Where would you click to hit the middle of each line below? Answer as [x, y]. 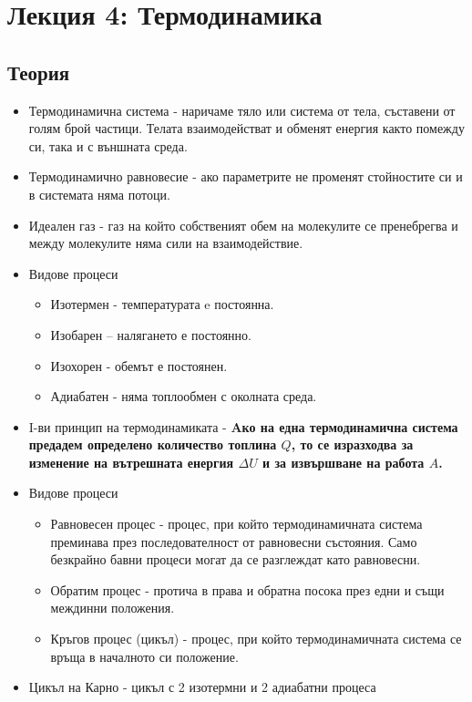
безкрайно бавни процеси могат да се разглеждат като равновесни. [236, 559]
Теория [39, 72]
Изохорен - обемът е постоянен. [139, 365]
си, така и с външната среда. [108, 145]
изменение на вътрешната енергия [131, 462]
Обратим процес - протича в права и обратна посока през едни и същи [247, 589]
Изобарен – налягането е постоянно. [151, 334]
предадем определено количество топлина [153, 444]
